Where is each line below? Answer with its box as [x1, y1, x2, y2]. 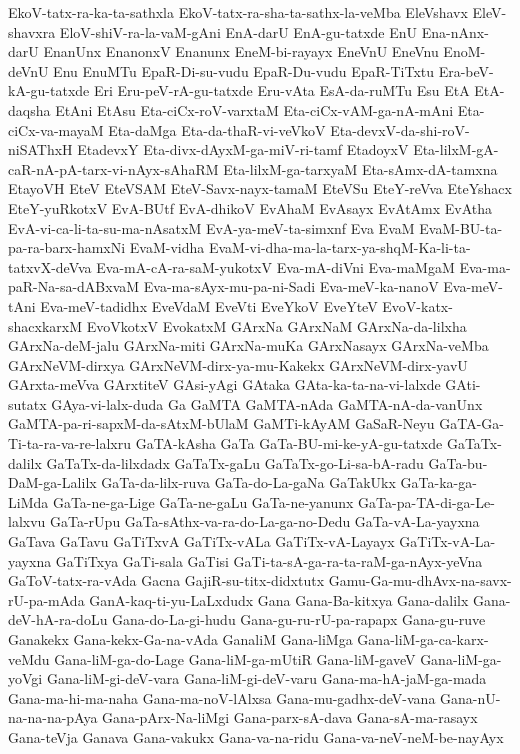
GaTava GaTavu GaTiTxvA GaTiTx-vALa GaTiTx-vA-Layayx [8, 531, 395, 552]
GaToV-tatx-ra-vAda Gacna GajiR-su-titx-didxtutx [8, 570, 325, 591]
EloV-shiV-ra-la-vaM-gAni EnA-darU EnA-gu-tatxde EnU [59, 21, 418, 42]
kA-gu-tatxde [8, 80, 90, 101]
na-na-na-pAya [8, 707, 98, 728]
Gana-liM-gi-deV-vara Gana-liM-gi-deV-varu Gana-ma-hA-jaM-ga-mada [46, 668, 487, 689]
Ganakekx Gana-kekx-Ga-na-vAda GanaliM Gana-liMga [8, 629, 353, 649]
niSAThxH [8, 139, 73, 160]
